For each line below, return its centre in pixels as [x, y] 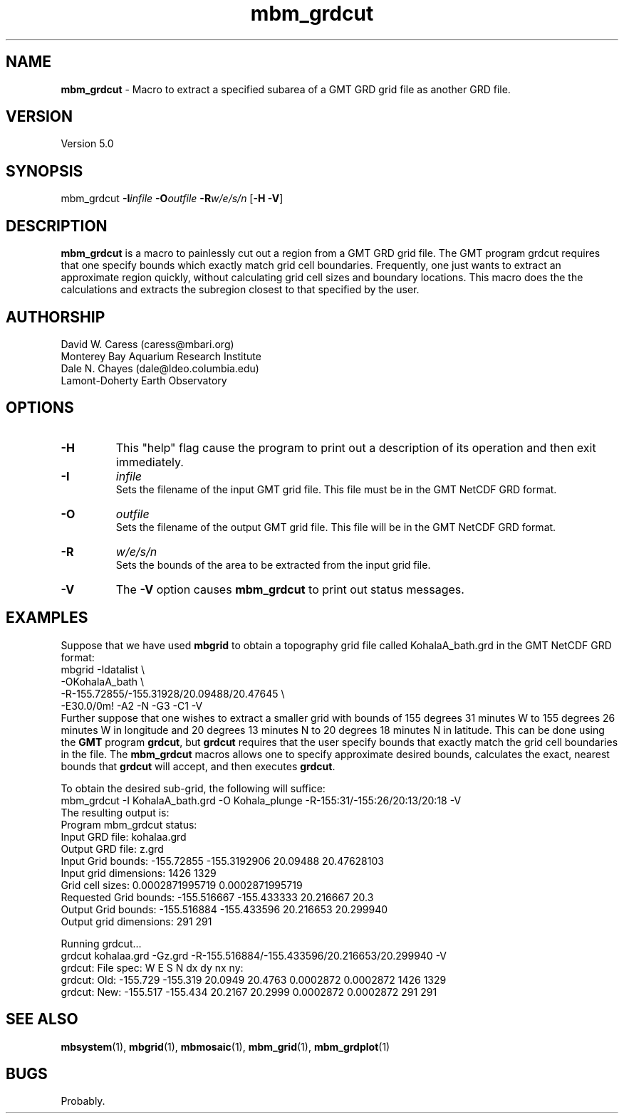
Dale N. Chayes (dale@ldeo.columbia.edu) [160, 368]
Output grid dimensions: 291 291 [136, 921]
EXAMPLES [47, 618]
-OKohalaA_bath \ [103, 681]
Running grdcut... [101, 943]
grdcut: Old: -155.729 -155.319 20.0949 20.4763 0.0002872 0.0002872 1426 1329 [254, 979]
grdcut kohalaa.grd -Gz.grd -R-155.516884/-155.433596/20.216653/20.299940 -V [254, 955]
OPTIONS [40, 408]
